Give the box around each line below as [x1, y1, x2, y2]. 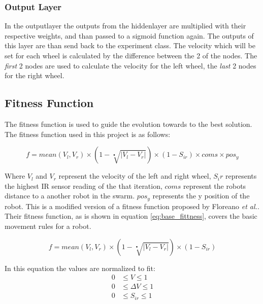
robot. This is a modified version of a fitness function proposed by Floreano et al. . [5, 200, 259, 211]
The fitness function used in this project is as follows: [5, 128, 171, 139]
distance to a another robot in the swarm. [5, 190, 135, 201]
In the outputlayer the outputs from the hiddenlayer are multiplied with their [5, 20, 246, 31]
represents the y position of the [152, 190, 250, 201]
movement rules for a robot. [5, 221, 91, 231]
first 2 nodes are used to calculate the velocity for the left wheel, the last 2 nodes [5, 60, 256, 71]
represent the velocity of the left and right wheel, [58, 171, 211, 181]
